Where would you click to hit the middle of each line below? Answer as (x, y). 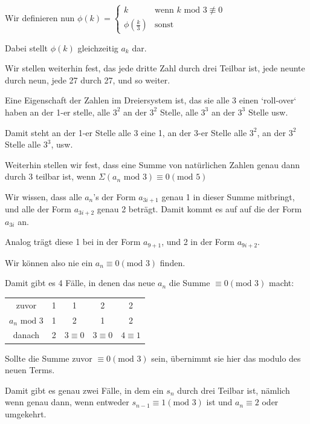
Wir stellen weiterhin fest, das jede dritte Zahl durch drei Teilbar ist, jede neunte (155, 68)
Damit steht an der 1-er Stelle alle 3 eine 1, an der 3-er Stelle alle (126, 132)
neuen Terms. (30, 370)
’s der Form (115, 196)
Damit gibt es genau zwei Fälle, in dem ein (84, 390)
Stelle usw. (268, 112)
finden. (173, 262)
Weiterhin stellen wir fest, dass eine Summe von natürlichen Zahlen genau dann (153, 164)
